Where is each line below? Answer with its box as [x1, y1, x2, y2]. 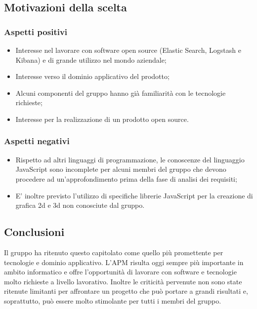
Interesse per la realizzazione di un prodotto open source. [15, 114, 189, 124]
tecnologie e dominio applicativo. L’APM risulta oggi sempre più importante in [4, 257, 244, 267]
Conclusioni [4, 224, 65, 239]
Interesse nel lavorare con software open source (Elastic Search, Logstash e [15, 45, 241, 55]
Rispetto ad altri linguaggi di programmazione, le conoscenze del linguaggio [15, 154, 245, 164]
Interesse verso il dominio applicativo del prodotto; [15, 71, 170, 81]
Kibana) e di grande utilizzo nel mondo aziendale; [15, 54, 167, 65]
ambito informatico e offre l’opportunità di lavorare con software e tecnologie [4, 267, 237, 277]
